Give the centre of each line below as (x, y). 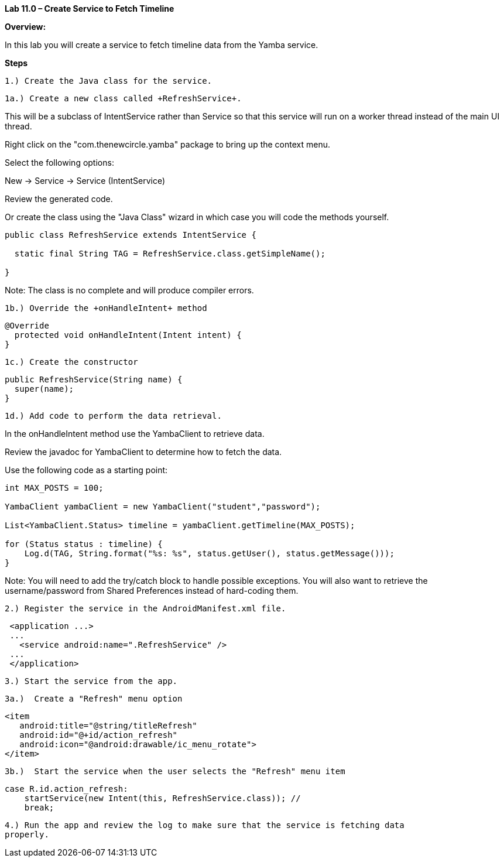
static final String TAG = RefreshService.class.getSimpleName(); (170, 254)
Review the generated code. (59, 199)
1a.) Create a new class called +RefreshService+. (123, 98)
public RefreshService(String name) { (94, 379)
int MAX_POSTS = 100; (54, 488)
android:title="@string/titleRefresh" (108, 726)
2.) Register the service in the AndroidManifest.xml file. (145, 608)
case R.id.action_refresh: (66, 789)
